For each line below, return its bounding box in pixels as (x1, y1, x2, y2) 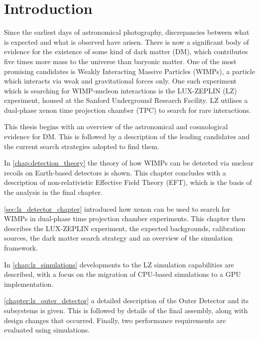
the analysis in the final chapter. (4, 187, 103, 197)
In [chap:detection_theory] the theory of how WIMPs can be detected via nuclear (4, 158, 254, 168)
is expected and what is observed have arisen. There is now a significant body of (4, 36, 249, 47)
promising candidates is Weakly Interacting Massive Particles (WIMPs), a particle (4, 66, 255, 76)
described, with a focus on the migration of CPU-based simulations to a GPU (4, 269, 241, 279)
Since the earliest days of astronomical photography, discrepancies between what (4, 27, 250, 37)
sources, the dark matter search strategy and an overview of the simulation (4, 233, 233, 243)
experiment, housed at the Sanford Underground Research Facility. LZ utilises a (4, 95, 248, 105)
